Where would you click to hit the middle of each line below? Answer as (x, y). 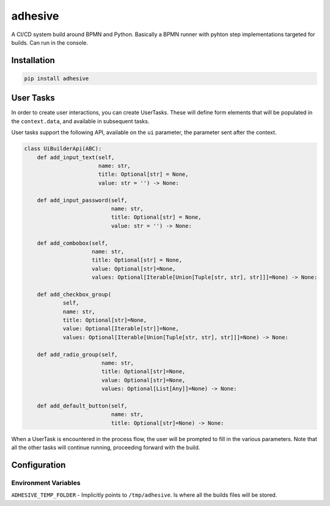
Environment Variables (46, 483)
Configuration (38, 465)
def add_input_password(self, (82, 200)
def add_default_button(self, (82, 406)
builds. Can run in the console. (50, 42)
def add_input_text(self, (76, 157)
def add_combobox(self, (72, 243)
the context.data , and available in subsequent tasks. (80, 121)
